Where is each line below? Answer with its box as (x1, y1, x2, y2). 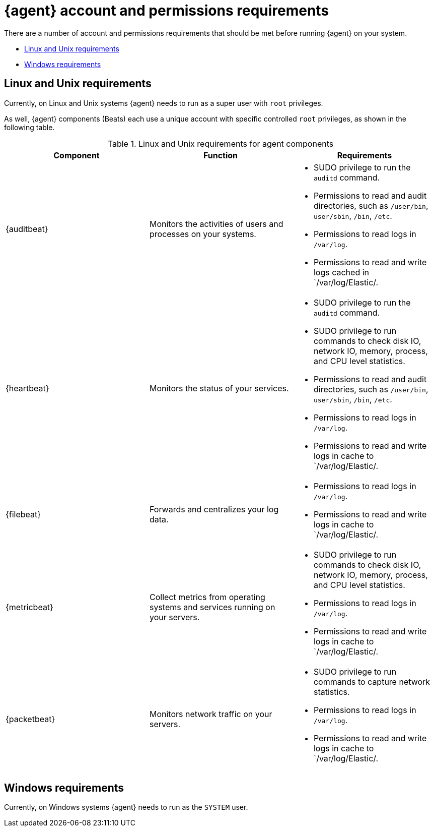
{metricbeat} (6, 602, 53, 612)
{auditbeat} (6, 223, 48, 234)
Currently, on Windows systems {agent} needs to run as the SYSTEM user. (4, 803, 248, 812)
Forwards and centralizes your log (149, 504, 279, 514)
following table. (4, 123, 55, 132)
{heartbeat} (6, 383, 49, 393)
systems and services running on (149, 602, 275, 612)
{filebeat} (6, 509, 41, 519)
